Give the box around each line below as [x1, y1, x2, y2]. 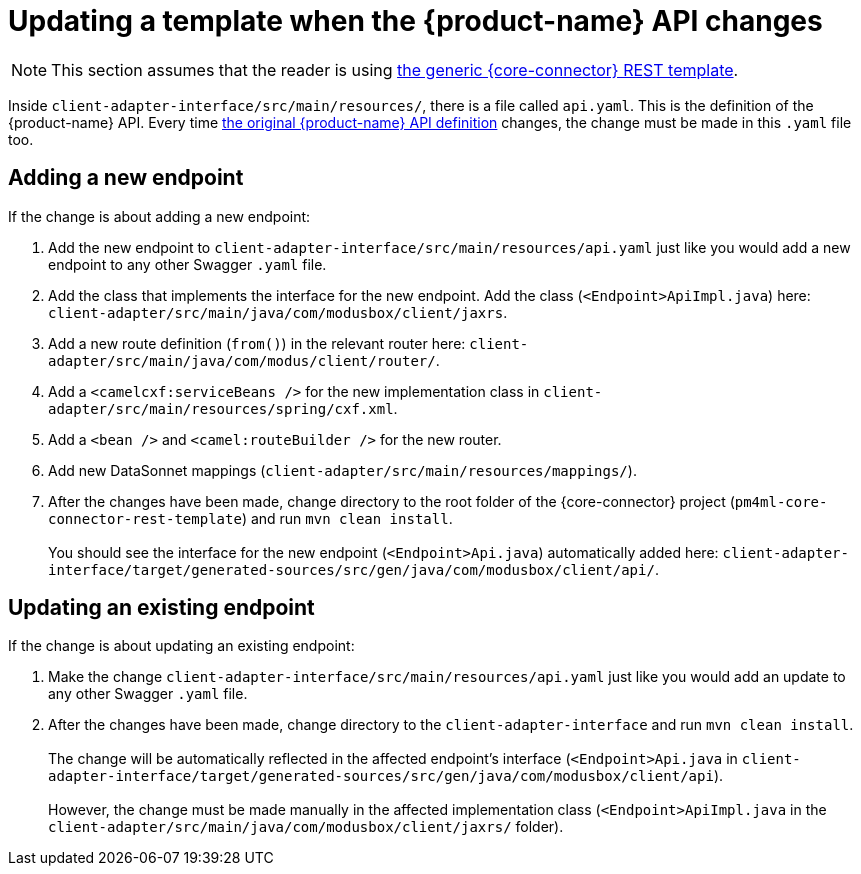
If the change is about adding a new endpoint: [8, 207, 311, 225]
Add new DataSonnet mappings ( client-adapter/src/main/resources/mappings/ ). [48, 461, 637, 479]
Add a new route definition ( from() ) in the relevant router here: [48, 334, 466, 352]
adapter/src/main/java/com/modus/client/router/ [48, 352, 436, 369]
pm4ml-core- [734, 493, 828, 510]
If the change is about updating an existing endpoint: [8, 637, 355, 655]
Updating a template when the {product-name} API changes [8, 4, 823, 38]
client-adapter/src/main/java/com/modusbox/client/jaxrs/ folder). [48, 818, 564, 836]
